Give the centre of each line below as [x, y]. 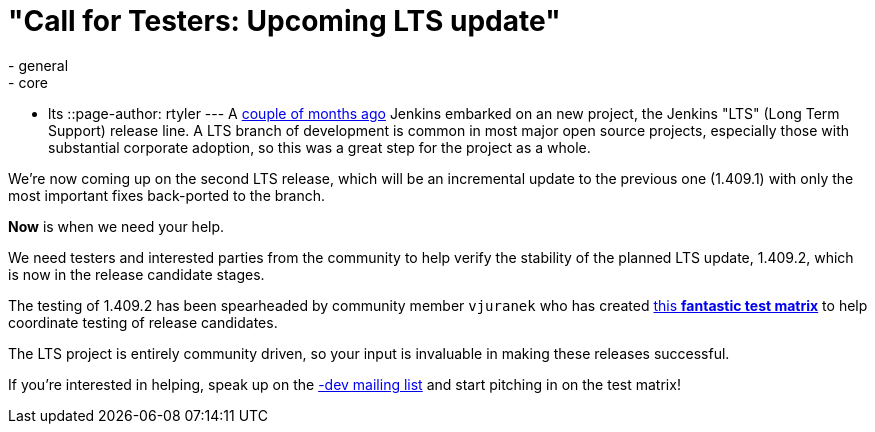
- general [38, 65]
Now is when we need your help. [116, 226]
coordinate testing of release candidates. [143, 322]
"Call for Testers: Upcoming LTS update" [284, 21]
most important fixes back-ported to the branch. [167, 195]
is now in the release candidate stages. [136, 274]
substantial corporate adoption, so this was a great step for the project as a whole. [319, 147]
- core [28, 82]
